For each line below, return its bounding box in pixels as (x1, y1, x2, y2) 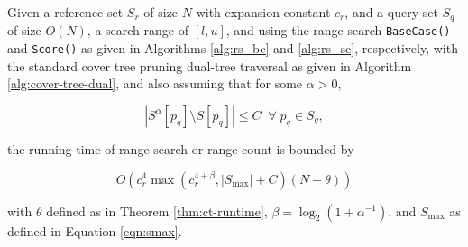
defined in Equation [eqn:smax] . (7, 221, 182, 240)
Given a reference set (7, 3, 124, 21)
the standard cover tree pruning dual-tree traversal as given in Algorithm (7, 56, 412, 75)
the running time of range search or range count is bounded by (7, 139, 354, 158)
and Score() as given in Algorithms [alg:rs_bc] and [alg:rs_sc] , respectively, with (7, 39, 458, 58)
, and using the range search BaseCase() (225, 21, 451, 40)
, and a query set (344, 3, 438, 21)
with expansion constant (196, 3, 331, 21)
